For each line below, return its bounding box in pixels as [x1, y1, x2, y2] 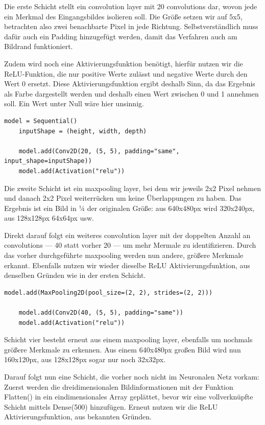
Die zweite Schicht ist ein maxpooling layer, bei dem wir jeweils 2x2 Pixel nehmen [4, 182, 261, 193]
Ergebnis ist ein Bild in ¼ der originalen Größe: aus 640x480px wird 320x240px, [4, 202, 255, 213]
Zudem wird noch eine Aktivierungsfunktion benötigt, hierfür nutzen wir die [4, 58, 243, 68]
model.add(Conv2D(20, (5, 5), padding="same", [18, 147, 180, 155]
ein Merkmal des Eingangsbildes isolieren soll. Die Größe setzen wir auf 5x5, [4, 11, 243, 21]
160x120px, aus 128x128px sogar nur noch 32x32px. [4, 354, 166, 365]
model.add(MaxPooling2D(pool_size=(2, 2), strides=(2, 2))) [4, 289, 213, 296]
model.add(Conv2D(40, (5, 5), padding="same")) [18, 309, 183, 317]
